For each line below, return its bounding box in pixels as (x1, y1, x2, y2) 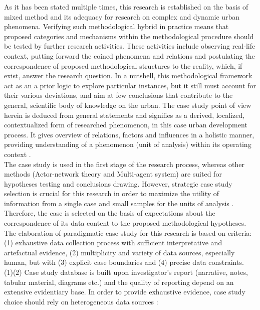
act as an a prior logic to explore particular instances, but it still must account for (4, 80, 256, 90)
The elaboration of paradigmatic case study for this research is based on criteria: (4, 227, 252, 238)
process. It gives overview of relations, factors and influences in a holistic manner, (4, 129, 254, 139)
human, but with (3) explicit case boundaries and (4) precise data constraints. (4, 257, 244, 267)
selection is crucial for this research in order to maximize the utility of (4, 188, 219, 199)
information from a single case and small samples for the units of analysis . (4, 198, 234, 208)
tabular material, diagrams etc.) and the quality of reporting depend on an (4, 276, 234, 287)
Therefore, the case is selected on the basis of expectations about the (4, 208, 215, 218)
